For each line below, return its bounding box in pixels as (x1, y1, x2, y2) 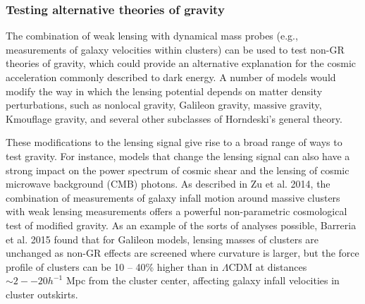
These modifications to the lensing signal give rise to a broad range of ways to (6, 135, 342, 150)
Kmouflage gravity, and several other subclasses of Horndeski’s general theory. (6, 111, 342, 126)
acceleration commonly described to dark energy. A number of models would (6, 70, 336, 84)
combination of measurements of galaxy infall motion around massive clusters (6, 190, 340, 205)
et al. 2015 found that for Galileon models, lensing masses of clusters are (6, 231, 319, 246)
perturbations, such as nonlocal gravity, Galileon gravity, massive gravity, (6, 97, 322, 112)
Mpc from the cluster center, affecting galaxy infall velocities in (66, 273, 340, 288)
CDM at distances (228, 259, 307, 274)
